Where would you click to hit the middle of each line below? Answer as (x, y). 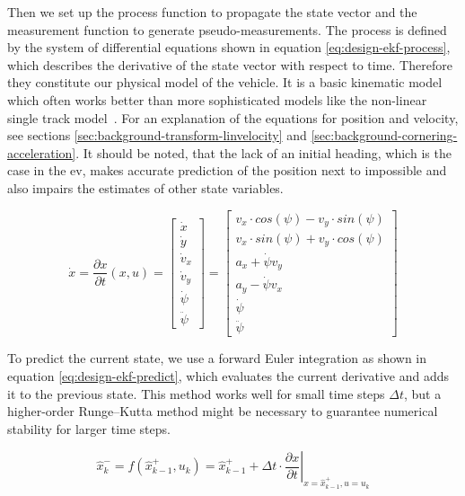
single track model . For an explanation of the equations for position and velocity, (233, 117)
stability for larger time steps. (89, 428)
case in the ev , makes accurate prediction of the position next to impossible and (227, 170)
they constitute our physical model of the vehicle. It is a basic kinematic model (225, 82)
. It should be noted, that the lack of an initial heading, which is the (263, 152)
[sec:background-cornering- (384, 135)
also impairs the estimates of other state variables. (145, 187)
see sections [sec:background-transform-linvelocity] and (157, 135)
